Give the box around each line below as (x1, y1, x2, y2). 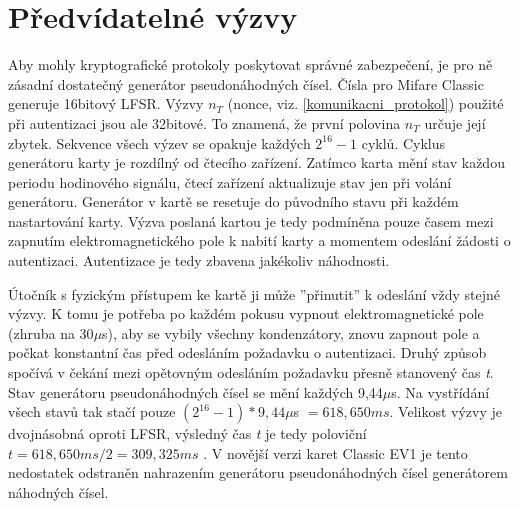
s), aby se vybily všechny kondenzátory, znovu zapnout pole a (102, 322, 480, 343)
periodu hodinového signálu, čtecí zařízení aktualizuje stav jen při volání (8, 171, 452, 192)
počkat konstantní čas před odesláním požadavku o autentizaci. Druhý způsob (8, 342, 487, 363)
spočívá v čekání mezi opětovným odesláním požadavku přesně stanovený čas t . (8, 362, 494, 383)
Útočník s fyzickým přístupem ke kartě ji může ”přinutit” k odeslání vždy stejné (8, 283, 500, 304)
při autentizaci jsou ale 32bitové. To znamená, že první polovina (8, 112, 401, 133)
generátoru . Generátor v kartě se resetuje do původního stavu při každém (8, 191, 459, 212)
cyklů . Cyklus (361, 132, 446, 153)
